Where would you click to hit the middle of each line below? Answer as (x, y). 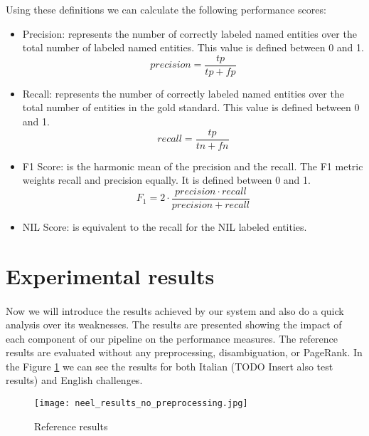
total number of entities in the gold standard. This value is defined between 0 (191, 107)
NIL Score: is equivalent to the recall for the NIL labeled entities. (165, 226)
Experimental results (110, 275)
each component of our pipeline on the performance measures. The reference (172, 338)
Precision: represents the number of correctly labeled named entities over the (189, 33)
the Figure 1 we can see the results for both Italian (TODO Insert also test (170, 366)
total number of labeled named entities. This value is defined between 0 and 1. (193, 47)
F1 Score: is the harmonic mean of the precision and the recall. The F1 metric (193, 166)
